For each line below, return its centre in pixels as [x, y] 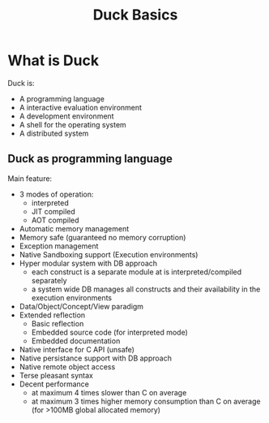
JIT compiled [53, 211]
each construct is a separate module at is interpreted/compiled [137, 272]
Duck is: [21, 83]
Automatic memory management [74, 228]
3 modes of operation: [56, 194]
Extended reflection [52, 315]
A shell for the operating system [73, 124]
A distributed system [54, 133]
